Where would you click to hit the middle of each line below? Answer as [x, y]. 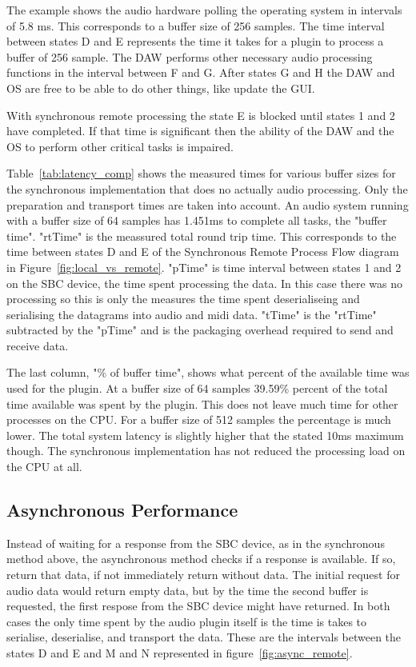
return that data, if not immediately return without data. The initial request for [203, 575]
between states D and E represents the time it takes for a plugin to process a [195, 41]
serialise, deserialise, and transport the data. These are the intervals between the [204, 637]
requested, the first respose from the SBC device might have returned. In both [198, 606]
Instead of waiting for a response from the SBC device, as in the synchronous [196, 543]
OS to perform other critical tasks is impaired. [120, 146]
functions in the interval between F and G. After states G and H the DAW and [201, 72]
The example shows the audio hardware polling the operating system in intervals [204, 10]
